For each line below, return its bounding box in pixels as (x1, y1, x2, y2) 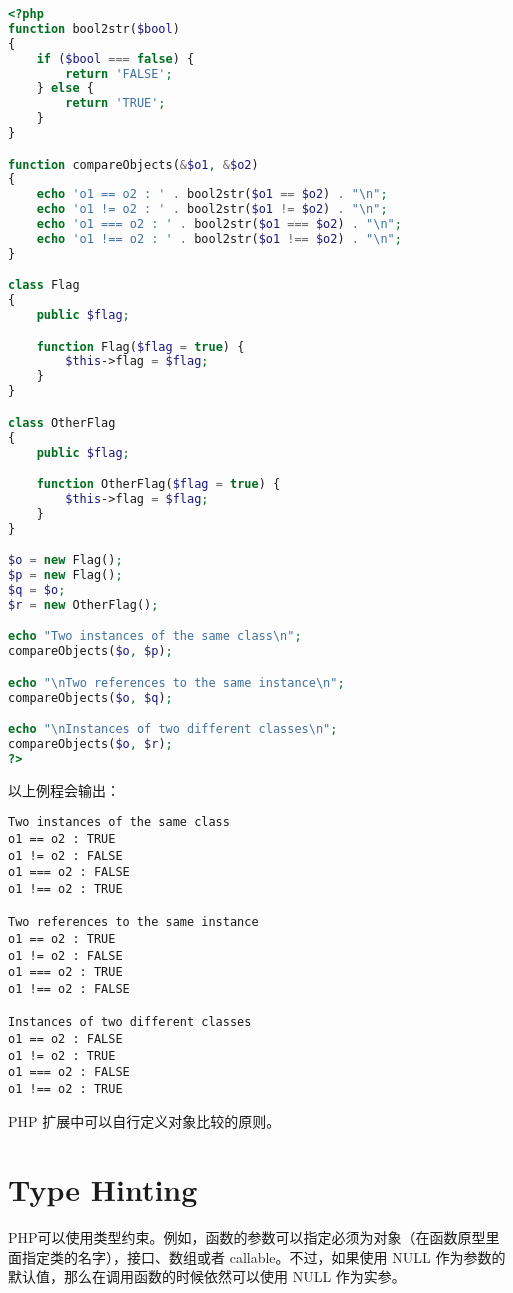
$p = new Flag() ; (8, 568, 123, 583)
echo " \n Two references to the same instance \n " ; (8, 675, 345, 690)
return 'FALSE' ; (65, 66, 173, 81)
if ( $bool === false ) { (36, 51, 195, 66)
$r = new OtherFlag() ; (8, 597, 159, 612)
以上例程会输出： (8, 779, 120, 800)
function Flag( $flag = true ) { (36, 339, 245, 354)
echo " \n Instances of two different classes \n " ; (8, 722, 338, 737)
